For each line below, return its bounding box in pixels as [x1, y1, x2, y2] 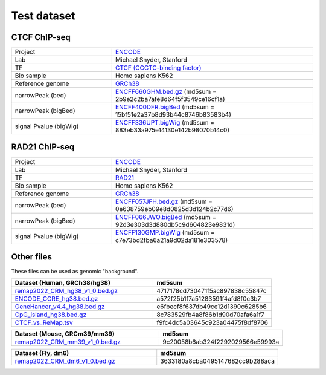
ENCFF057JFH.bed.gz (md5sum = [115, 197, 213, 206]
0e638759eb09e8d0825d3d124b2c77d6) [115, 204, 234, 213]
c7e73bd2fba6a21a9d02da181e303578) [115, 236, 228, 244]
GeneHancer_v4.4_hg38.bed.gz [14, 302, 105, 311]
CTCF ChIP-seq [11, 32, 71, 42]
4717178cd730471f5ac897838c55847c [156, 287, 267, 295]
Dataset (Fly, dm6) [14, 349, 69, 357]
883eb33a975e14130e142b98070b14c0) [115, 126, 230, 134]
